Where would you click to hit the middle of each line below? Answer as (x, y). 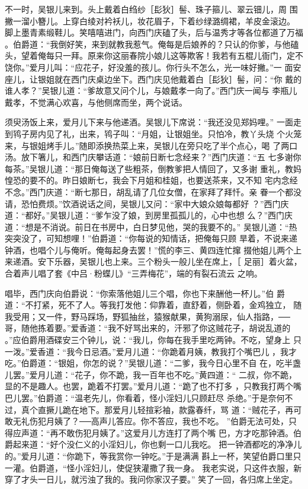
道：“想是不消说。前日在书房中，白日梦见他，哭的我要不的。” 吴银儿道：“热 (151, 226)
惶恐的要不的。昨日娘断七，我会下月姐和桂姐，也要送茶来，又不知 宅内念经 (151, 180)
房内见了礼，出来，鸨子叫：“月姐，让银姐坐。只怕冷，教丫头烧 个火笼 (166, 133)
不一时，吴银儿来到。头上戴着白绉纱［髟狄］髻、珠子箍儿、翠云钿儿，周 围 (151, 9)
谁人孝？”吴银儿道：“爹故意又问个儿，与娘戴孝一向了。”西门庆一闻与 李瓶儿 (151, 91)
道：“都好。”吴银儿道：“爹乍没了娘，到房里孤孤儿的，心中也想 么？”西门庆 (149, 215)
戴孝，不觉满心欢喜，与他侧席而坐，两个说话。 (96, 102)
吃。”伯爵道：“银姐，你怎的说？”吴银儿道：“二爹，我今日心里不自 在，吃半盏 (153, 363)
